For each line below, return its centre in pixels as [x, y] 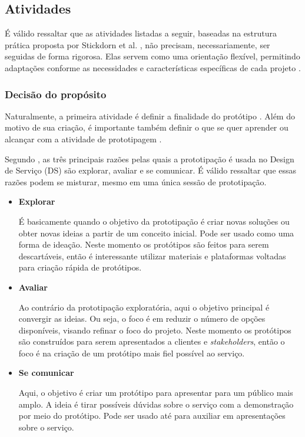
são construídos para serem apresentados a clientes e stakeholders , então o [152, 341]
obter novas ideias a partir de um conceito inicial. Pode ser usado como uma [156, 233]
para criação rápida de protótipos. [80, 267]
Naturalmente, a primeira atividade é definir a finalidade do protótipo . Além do [150, 116]
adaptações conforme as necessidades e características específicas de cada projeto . [153, 67]
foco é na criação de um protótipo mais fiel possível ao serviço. [132, 353]
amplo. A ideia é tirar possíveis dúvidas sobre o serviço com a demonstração [156, 404]
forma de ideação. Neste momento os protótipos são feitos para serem [144, 244]
